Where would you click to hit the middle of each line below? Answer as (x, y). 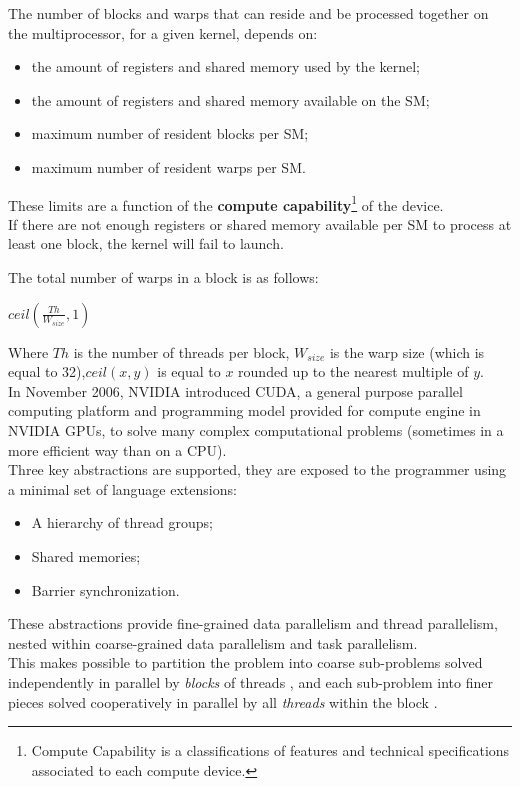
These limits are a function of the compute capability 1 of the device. (226, 203)
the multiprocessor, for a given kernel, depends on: (163, 32)
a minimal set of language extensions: (122, 488)
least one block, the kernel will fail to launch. (146, 243)
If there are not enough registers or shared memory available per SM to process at (260, 223)
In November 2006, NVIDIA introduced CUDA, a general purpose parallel (235, 390)
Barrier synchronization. (105, 589)
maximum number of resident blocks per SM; (170, 133)
